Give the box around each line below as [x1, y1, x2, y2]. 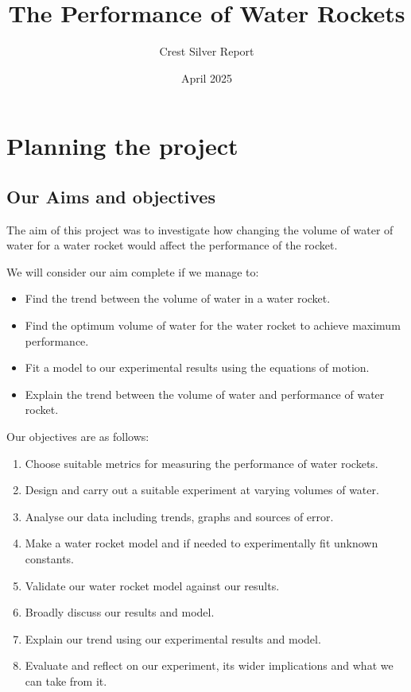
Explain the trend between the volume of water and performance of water [25, 385, 385, 402]
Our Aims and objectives [6, 184, 215, 208]
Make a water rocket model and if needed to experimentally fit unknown [25, 535, 378, 551]
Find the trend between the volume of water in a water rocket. [25, 290, 331, 307]
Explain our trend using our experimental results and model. [25, 630, 321, 647]
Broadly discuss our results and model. [25, 604, 215, 620]
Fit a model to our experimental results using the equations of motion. [25, 359, 370, 376]
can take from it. [25, 672, 107, 689]
